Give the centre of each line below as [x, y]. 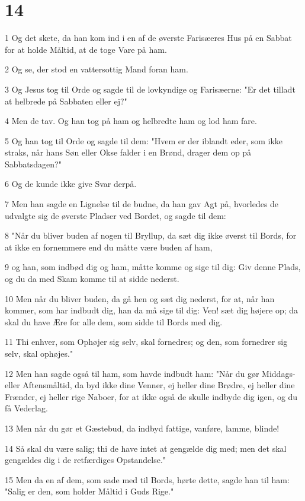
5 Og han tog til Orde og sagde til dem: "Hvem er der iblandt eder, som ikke [144, 140]
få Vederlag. [26, 408]
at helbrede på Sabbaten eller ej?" [66, 101]
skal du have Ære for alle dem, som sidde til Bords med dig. [114, 321]
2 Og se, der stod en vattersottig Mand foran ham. [97, 69]
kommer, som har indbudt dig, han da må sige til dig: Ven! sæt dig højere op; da [152, 310]
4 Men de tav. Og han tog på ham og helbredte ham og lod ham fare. [131, 121]
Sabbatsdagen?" [33, 164]
